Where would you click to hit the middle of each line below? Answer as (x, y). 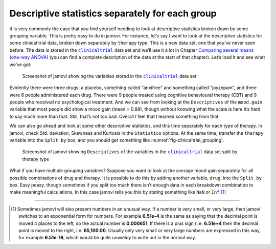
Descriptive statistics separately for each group (113, 13)
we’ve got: (20, 65)
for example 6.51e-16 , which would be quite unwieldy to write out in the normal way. (107, 238)
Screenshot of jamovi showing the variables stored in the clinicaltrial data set (109, 76)
